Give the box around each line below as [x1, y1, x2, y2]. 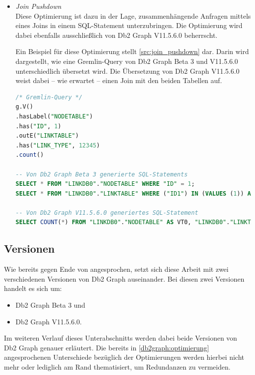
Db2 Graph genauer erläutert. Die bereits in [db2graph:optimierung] [4, 342, 209, 352]
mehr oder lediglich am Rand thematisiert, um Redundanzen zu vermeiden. [4, 362, 230, 372]
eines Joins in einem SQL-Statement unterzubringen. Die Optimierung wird [15, 20, 243, 30]
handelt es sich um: [4, 283, 62, 293]
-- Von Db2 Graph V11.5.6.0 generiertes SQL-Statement [15, 209, 199, 216]
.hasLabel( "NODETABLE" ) [15, 113, 93, 120]
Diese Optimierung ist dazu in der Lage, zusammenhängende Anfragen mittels [15, 10, 251, 21]
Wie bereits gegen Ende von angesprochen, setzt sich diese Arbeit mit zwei [4, 264, 229, 274]
